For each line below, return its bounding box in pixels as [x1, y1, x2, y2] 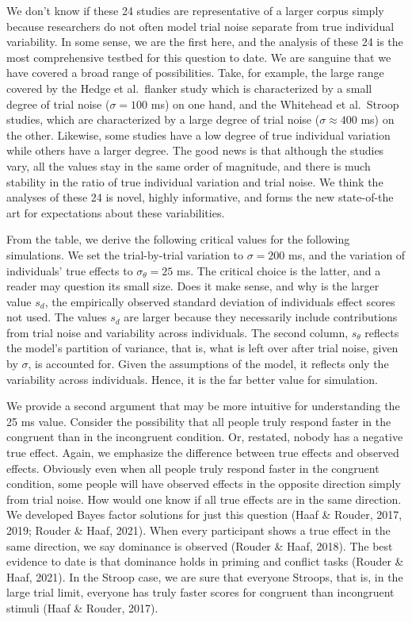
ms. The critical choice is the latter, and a [177, 262, 381, 278]
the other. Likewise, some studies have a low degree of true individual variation [6, 126, 391, 143]
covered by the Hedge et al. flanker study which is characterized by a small [6, 79, 372, 96]
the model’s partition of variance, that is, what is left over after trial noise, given [6, 340, 399, 356]
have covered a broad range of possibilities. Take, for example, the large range [6, 64, 384, 81]
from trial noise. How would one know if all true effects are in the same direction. [6, 490, 402, 507]
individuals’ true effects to [6, 262, 133, 278]
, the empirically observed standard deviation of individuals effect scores [44, 293, 395, 309]
